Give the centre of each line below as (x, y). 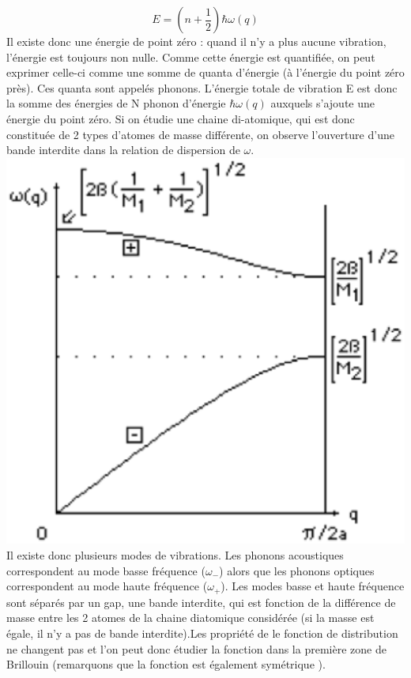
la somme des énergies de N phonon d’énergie (116, 103)
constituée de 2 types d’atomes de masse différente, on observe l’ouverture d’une (200, 134)
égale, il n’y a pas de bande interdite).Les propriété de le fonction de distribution (202, 633)
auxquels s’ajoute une (323, 103)
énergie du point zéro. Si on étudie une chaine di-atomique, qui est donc (181, 118)
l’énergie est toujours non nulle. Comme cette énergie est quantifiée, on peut (191, 56)
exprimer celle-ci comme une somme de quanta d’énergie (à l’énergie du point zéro (205, 72)
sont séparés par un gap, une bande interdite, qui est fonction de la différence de (201, 602)
